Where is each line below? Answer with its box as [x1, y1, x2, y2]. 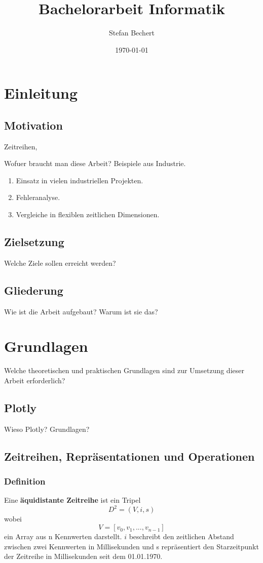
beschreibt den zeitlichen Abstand [129, 531, 234, 542]
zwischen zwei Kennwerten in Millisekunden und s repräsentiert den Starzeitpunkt [4, 541, 259, 551]
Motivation [4, 117, 63, 133]
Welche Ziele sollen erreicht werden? [4, 257, 116, 268]
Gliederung [4, 282, 63, 298]
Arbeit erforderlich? [4, 375, 65, 385]
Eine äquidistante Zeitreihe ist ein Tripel [4, 495, 141, 505]
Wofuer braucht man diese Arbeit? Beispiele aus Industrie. [4, 158, 186, 169]
